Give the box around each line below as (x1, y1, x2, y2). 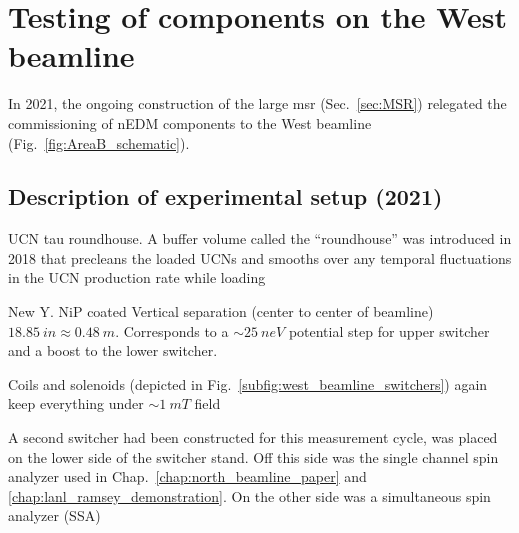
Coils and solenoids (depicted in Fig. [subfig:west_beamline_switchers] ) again (8, 373, 488, 394)
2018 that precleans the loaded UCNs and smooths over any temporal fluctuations (8, 247, 512, 268)
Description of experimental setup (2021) (8, 181, 443, 212)
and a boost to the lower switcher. (8, 340, 218, 361)
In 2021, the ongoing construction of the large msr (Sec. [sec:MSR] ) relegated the (8, 93, 507, 114)
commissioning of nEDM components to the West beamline (8, 112, 372, 133)
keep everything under (8, 393, 144, 414)
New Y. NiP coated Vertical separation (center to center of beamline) (8, 301, 434, 322)
